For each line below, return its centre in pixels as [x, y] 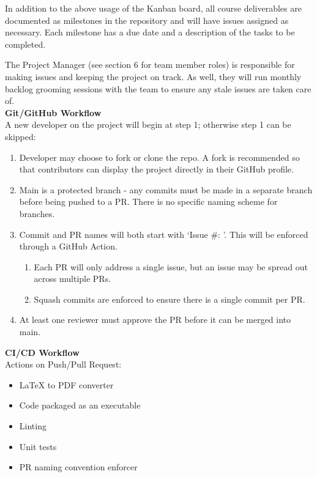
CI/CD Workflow [42, 352]
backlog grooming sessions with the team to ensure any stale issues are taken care [158, 88]
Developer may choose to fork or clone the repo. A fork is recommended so [159, 157]
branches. [37, 213]
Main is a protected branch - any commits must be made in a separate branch [166, 189]
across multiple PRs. [73, 279]
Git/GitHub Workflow [53, 112]
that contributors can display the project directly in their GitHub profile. [156, 169]
